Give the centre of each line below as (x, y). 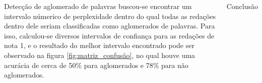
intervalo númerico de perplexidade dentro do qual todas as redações (110, 16)
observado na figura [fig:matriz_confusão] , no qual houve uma (100, 55)
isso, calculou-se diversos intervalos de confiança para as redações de (109, 35)
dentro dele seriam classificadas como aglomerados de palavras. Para (110, 26)
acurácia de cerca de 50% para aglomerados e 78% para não (96, 65)
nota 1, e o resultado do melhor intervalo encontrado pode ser (99, 45)
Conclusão (242, 6)
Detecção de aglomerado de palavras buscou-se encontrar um (98, 6)
